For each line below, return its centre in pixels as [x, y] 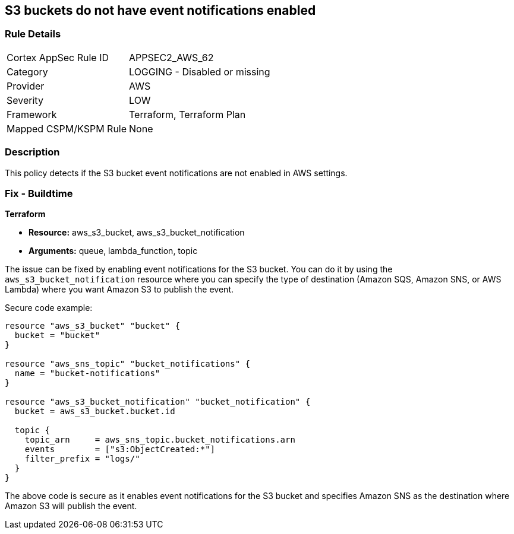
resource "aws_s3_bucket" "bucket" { [93, 326]
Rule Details [33, 34]
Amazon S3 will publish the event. [71, 506]
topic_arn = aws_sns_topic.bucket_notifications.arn [160, 440]
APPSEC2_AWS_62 [171, 57]
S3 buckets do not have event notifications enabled [160, 10]
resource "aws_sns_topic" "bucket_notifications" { [128, 364]
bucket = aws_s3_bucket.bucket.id [95, 411]
